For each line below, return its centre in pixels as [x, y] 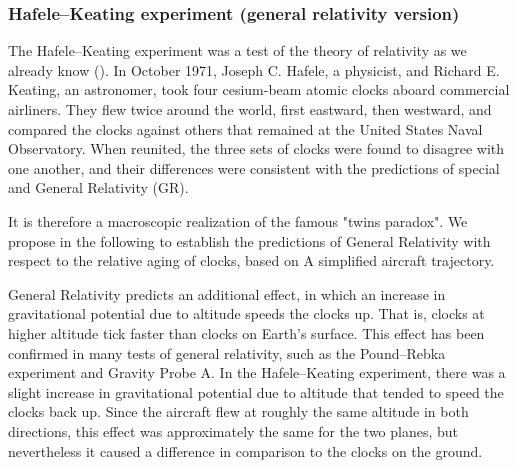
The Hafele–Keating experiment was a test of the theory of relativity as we [237, 50]
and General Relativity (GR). [98, 187]
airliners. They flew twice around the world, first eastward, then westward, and [250, 109]
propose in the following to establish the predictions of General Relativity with [249, 240]
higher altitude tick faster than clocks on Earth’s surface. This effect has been [246, 332]
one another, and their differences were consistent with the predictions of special [254, 167]
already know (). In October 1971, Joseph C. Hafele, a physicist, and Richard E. [254, 69]
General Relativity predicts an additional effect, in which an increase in [227, 293]
